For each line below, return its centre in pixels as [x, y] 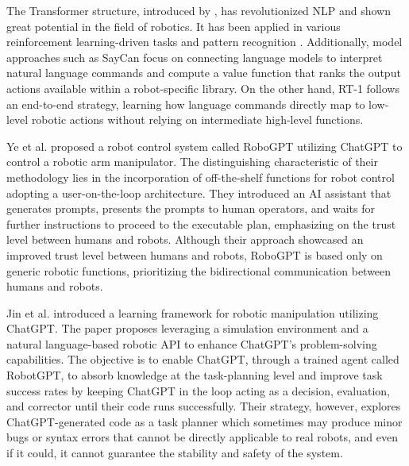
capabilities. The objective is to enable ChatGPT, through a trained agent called [203, 359]
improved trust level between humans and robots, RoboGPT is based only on [195, 254]
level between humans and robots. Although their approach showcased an [185, 239]
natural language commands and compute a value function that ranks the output [204, 73]
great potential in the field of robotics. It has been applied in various [174, 26]
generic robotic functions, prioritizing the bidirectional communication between [199, 270]
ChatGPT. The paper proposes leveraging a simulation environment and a [187, 328]
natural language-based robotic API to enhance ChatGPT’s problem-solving [192, 343]
